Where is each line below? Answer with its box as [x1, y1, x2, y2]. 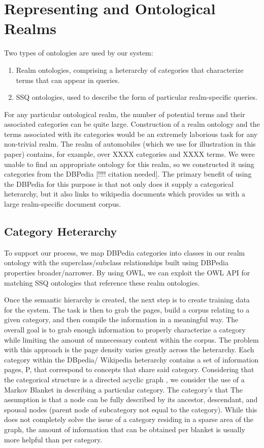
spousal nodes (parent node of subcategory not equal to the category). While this [4, 404, 257, 414]
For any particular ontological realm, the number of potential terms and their [4, 108, 245, 119]
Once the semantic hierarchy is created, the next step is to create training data [4, 294, 250, 305]
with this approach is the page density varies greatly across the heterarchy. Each [4, 344, 254, 355]
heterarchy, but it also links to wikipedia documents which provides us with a [4, 188, 245, 199]
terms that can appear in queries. [16, 74, 120, 85]
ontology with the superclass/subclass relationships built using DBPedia [4, 257, 228, 268]
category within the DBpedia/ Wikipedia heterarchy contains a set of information [4, 354, 259, 365]
